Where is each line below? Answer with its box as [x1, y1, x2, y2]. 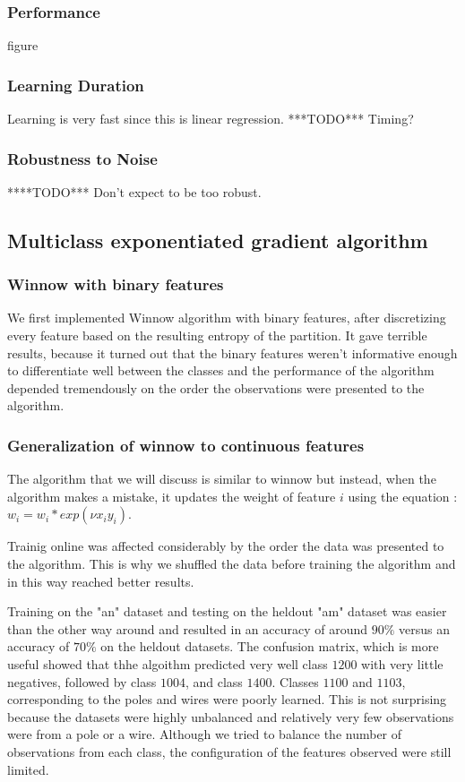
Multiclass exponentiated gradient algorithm [7, 226, 428, 254]
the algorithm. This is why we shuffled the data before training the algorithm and [7, 554, 456, 572]
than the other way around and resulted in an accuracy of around [7, 619, 368, 638]
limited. [7, 760, 49, 778]
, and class [185, 672, 243, 691]
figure [7, 36, 39, 55]
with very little [361, 654, 443, 673]
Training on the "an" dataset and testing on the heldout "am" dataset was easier [7, 602, 447, 621]
